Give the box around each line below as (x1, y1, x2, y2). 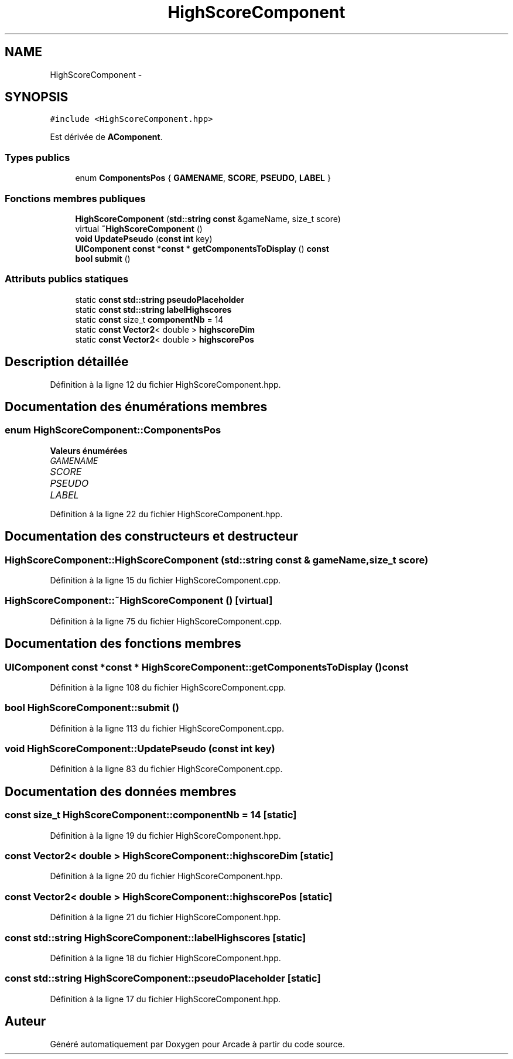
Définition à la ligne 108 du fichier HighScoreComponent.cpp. (50, 682, 286, 692)
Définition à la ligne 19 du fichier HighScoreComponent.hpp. (50, 830, 281, 841)
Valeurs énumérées (50, 445, 128, 456)
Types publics (5, 151, 70, 163)
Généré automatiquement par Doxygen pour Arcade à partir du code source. (50, 1038, 346, 1049)
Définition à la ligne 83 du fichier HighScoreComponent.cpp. (50, 764, 283, 774)
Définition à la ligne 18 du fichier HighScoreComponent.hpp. (50, 952, 281, 963)
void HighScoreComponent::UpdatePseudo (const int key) (5, 743, 275, 755)
